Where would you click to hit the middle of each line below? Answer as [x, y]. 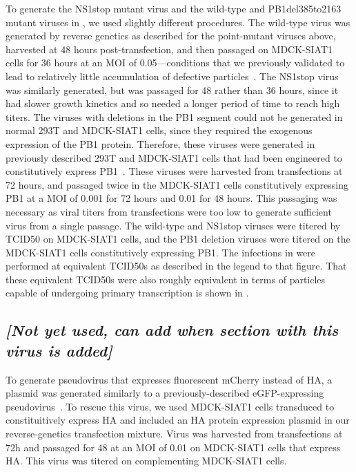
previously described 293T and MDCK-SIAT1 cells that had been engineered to [174, 157]
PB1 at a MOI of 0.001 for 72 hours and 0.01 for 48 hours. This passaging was [171, 198]
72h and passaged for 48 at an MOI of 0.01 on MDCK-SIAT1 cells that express [173, 447]
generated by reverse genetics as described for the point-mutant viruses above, [171, 36]
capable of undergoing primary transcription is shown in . [127, 293]
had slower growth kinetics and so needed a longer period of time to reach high [173, 103]
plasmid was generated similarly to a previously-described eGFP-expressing [165, 393]
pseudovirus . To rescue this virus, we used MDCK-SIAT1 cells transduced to [170, 406]
